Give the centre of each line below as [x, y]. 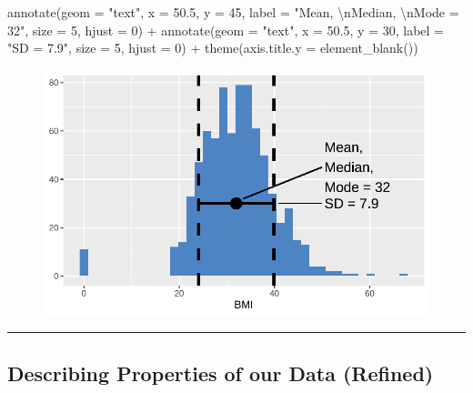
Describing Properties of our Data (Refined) [221, 373]
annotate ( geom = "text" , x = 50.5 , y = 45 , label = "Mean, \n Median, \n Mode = [233, 12]
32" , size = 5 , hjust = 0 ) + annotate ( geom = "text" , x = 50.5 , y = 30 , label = [226, 30]
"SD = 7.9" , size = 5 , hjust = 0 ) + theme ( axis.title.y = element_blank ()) [213, 48]
